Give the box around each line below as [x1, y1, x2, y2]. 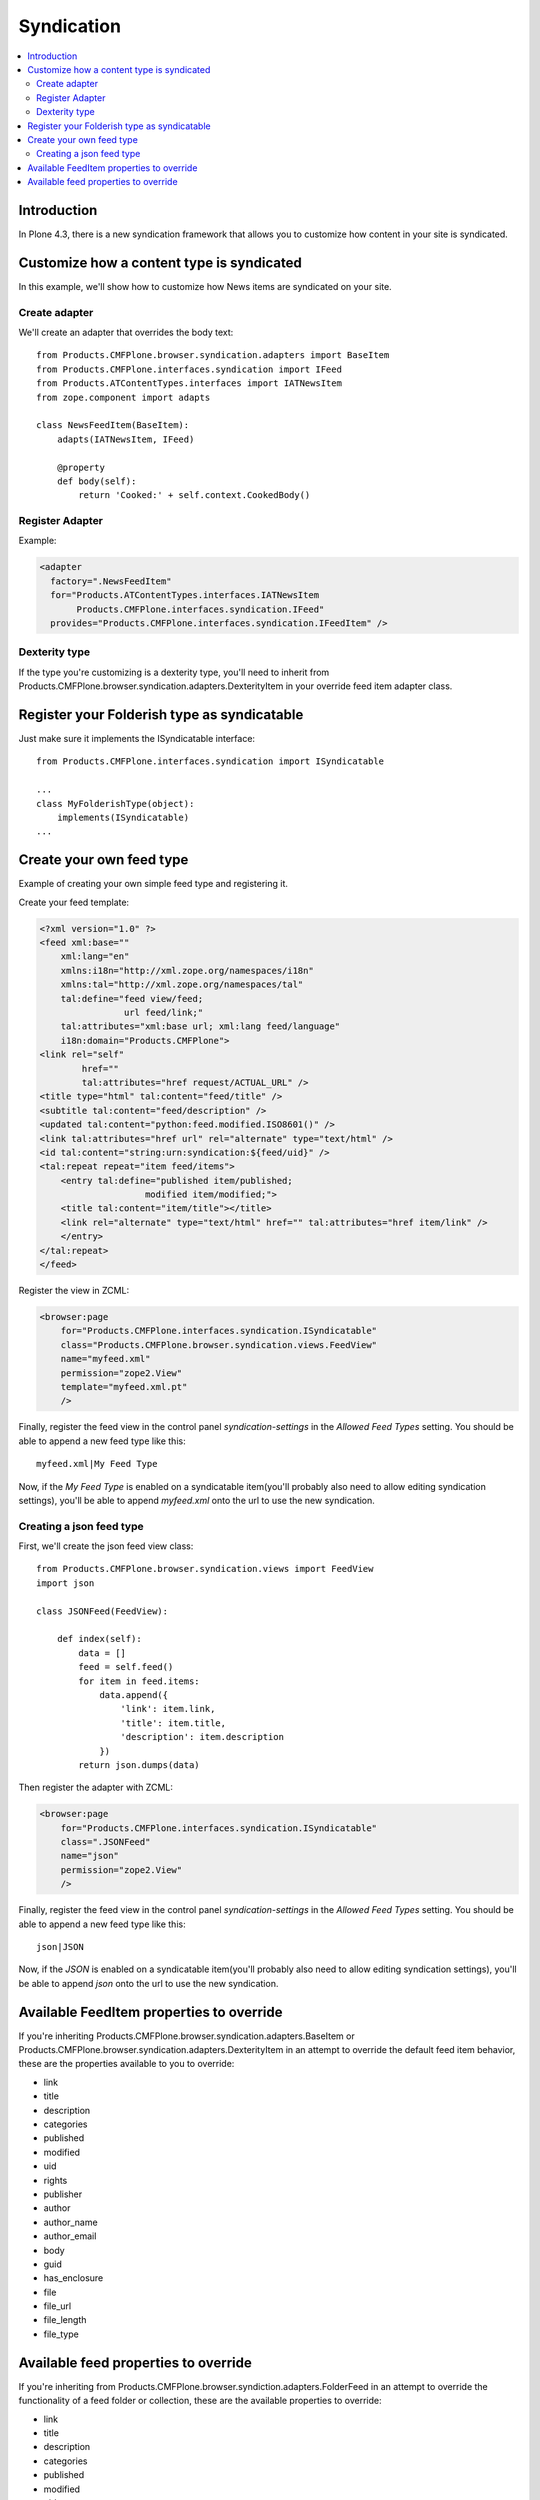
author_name [43, 2216, 99, 2228]
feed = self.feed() [78, 1661, 174, 1673]
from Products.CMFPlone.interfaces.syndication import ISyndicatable [36, 756, 385, 767]
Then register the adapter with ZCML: [18, 1781, 174, 1794]
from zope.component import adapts [36, 391, 211, 403]
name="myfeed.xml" [60, 1353, 151, 1365]
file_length [43, 2314, 87, 2326]
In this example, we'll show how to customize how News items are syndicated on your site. [18, 280, 392, 292]
